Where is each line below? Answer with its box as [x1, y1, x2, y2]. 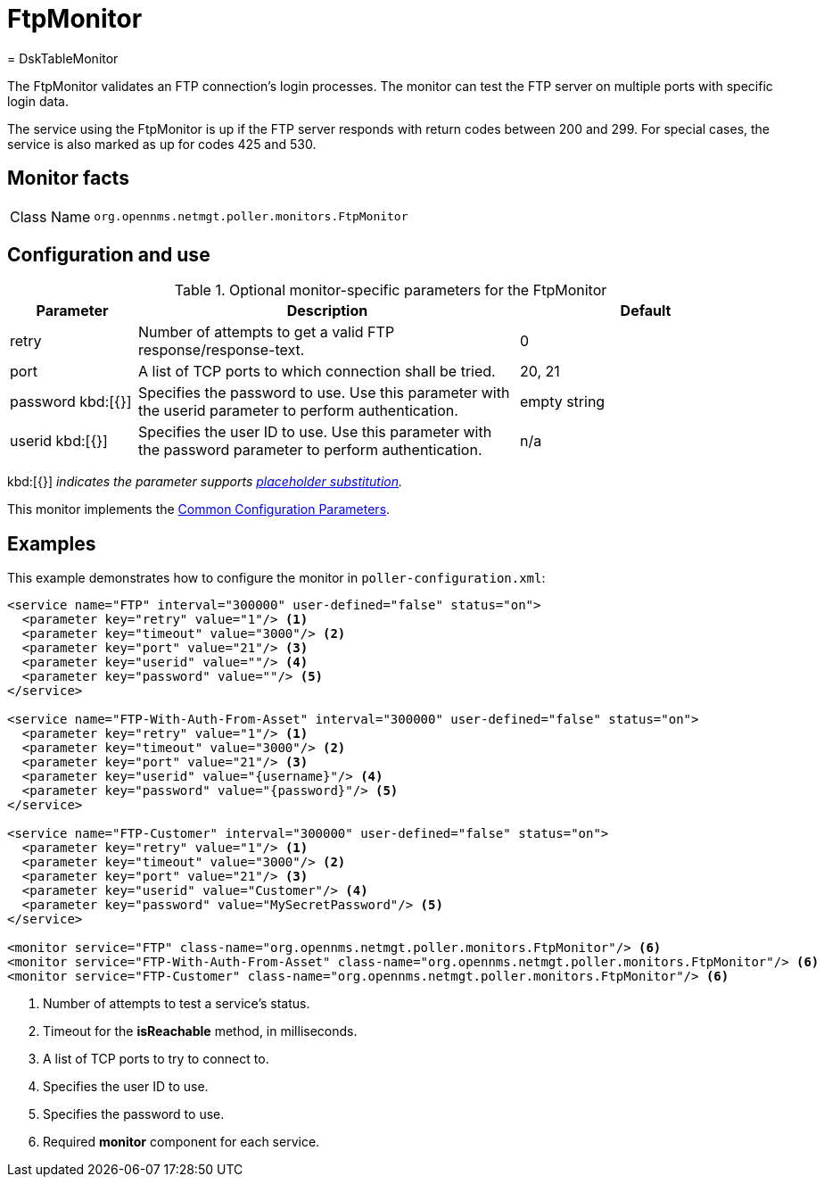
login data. [7, 93, 69, 109]
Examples [7, 532, 96, 555]
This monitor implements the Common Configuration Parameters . [7, 501, 391, 517]
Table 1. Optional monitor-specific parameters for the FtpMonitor [174, 281, 607, 300]
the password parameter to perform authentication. [137, 441, 482, 460]
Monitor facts [7, 167, 129, 190]
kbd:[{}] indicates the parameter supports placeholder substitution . [7, 474, 403, 490]
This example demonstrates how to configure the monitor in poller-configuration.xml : [7, 570, 546, 586]
